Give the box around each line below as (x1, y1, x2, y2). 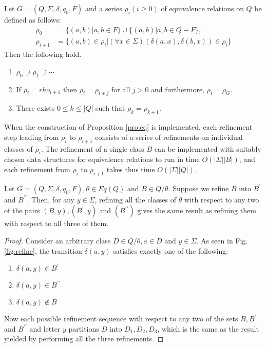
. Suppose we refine (168, 182, 229, 193)
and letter (29, 323, 61, 334)
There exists (16, 103, 55, 113)
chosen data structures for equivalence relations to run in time (4, 154, 200, 165)
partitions (68, 323, 99, 334)
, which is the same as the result (157, 323, 259, 334)
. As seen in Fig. (196, 235, 248, 246)
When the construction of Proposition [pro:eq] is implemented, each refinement (4, 121, 253, 132)
